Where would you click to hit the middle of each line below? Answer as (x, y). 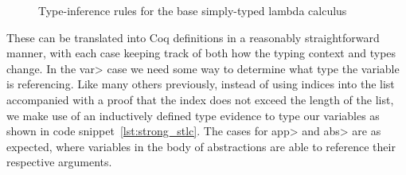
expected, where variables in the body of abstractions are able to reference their (201, 146)
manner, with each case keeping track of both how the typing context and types (201, 53)
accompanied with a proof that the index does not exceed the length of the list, (200, 99)
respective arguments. (59, 162)
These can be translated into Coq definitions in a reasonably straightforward (193, 37)
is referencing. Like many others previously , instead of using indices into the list (201, 84)
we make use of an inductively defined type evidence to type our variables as (193, 115)
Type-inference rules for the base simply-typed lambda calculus (193, 10)
